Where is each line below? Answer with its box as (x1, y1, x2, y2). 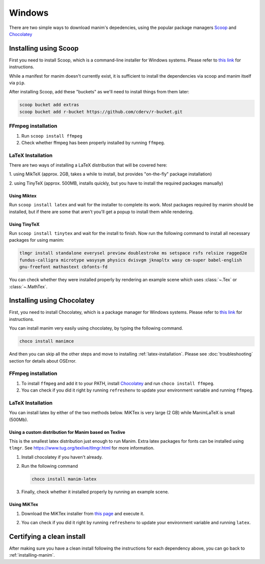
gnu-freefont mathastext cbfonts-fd (19, 264, 108, 270)
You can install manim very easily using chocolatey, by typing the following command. (9, 325, 184, 331)
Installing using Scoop (9, 44, 79, 53)
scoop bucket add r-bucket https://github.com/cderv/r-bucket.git (19, 109, 183, 114)
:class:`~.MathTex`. (9, 283, 48, 289)
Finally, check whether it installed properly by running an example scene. (21, 489, 169, 495)
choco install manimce (19, 338, 74, 344)
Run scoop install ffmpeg (21, 133, 83, 139)
